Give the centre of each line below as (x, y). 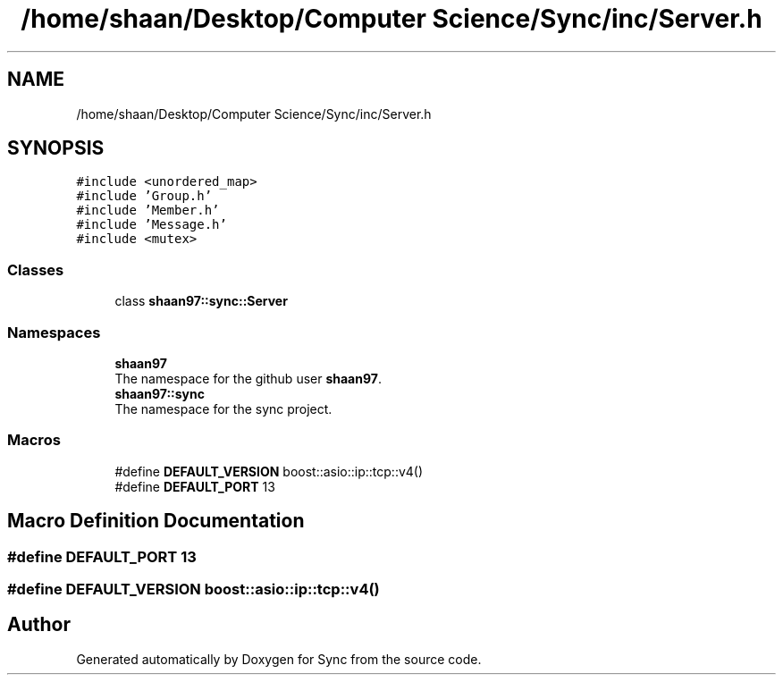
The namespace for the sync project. (223, 408)
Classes (36, 269)
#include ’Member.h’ (148, 210)
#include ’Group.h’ (144, 196)
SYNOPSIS (56, 148)
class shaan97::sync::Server (201, 301)
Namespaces (54, 332)
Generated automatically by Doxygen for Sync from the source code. (279, 659)
